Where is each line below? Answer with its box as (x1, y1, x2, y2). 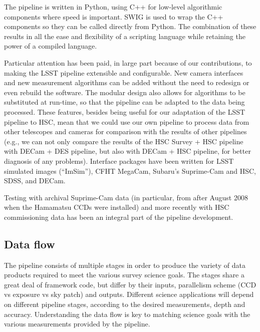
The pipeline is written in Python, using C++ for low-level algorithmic (4, 2, 222, 12)
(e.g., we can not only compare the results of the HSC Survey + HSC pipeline (4, 136, 243, 146)
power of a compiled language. (4, 41, 97, 51)
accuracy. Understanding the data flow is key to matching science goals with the (4, 308, 250, 319)
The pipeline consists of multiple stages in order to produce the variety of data (4, 259, 245, 270)
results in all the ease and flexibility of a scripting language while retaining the (4, 31, 245, 41)
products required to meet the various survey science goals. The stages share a (4, 269, 244, 280)
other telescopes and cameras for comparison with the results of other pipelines (4, 126, 247, 137)
